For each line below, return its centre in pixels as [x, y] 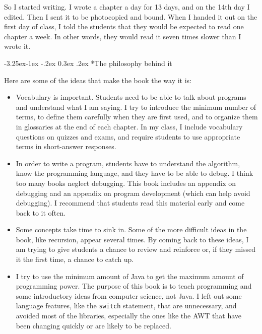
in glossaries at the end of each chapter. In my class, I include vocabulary [129, 126]
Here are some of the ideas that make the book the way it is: [98, 80]
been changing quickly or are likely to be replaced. [93, 325]
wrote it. [17, 46]
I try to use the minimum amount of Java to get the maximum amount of [130, 276]
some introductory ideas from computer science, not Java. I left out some [129, 295]
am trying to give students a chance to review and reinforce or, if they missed [136, 249]
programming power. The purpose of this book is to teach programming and [134, 286]
